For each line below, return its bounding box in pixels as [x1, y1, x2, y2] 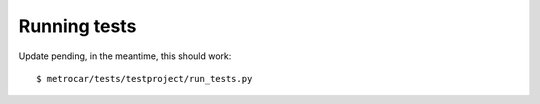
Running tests [18, 15, 137, 37]
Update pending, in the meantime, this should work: [18, 50, 232, 62]
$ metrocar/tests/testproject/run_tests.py [36, 73, 253, 84]
